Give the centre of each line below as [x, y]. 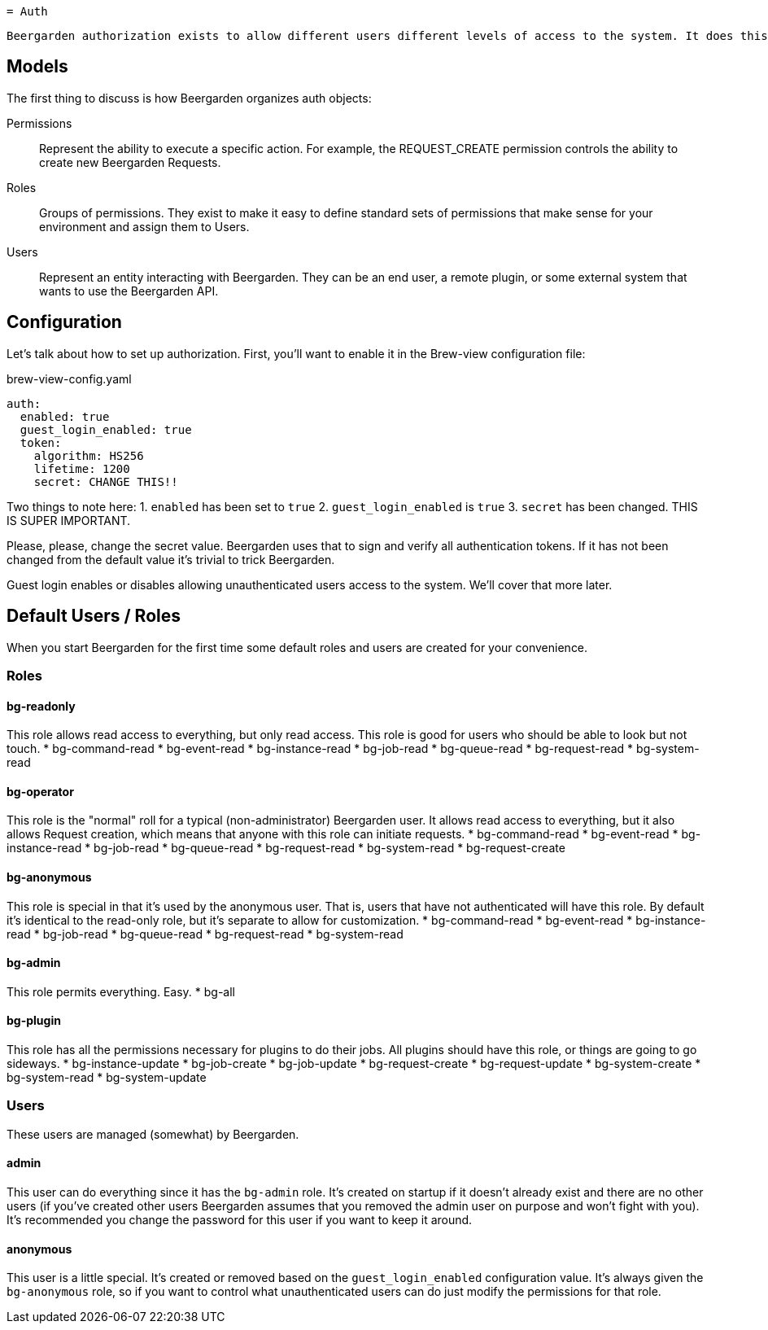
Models [37, 67]
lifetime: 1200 [82, 468]
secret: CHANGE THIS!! [106, 481]
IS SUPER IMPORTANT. [69, 520]
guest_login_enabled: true [106, 429]
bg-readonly [41, 706]
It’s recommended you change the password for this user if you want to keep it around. [240, 1219]
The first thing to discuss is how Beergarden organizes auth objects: [189, 98]
